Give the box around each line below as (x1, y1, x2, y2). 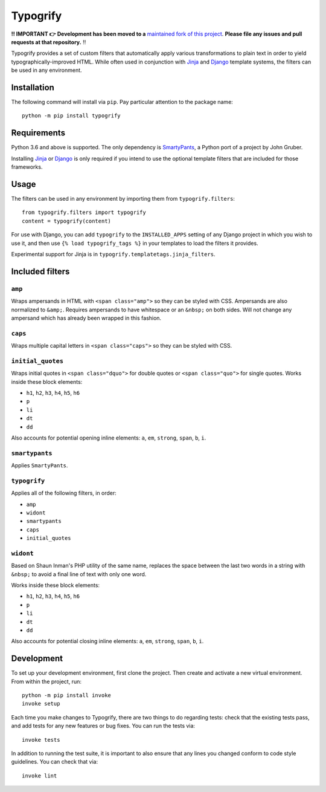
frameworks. (11, 163, 43, 170)
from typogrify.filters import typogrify (22, 209, 146, 216)
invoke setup (22, 700, 60, 707)
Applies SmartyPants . (11, 462, 68, 469)
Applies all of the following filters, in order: (11, 490, 117, 497)
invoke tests (22, 736, 60, 743)
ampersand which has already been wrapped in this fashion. (11, 314, 162, 322)
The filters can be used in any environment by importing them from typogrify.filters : (11, 195, 235, 202)
